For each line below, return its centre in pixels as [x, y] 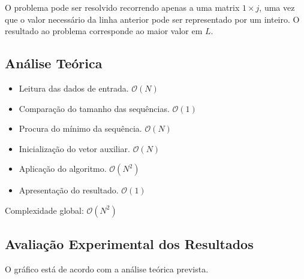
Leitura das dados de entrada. [74, 88]
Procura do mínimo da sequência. [80, 128]
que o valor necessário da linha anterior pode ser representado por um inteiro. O [152, 19]
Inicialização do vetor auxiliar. [75, 148]
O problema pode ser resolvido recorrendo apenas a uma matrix [122, 7]
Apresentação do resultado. [69, 190]
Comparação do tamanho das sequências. [94, 108]
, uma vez [277, 7]
